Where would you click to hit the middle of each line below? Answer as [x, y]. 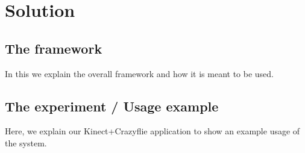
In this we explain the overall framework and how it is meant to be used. [139, 73]
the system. [26, 142]
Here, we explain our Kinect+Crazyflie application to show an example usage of [152, 131]
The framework [54, 48]
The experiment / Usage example [112, 106]
